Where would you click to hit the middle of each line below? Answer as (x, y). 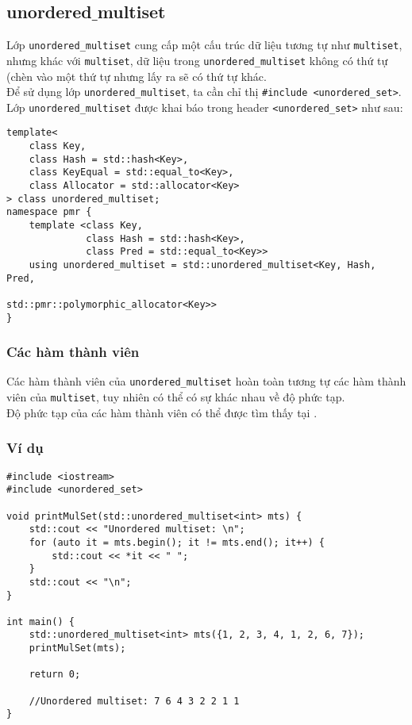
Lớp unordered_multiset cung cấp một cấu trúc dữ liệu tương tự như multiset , (204, 45)
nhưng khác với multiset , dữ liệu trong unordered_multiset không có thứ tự (197, 60)
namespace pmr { (49, 212)
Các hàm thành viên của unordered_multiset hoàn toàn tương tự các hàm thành (206, 381)
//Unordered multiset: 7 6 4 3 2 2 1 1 (134, 701)
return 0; (55, 675)
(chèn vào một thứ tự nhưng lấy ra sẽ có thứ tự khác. (137, 76)
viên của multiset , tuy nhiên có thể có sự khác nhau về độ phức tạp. (176, 397)
